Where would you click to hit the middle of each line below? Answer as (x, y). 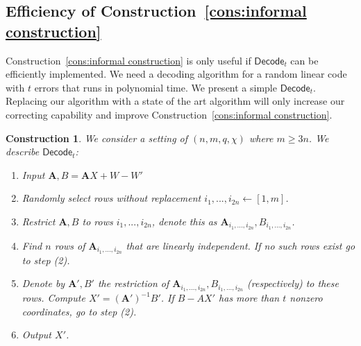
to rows (98, 221)
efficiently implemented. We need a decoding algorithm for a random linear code (176, 74)
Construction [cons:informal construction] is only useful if (128, 60)
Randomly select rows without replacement (111, 198)
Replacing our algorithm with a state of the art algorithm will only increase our (175, 101)
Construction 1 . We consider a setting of (97, 138)
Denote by (43, 283)
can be (304, 60)
